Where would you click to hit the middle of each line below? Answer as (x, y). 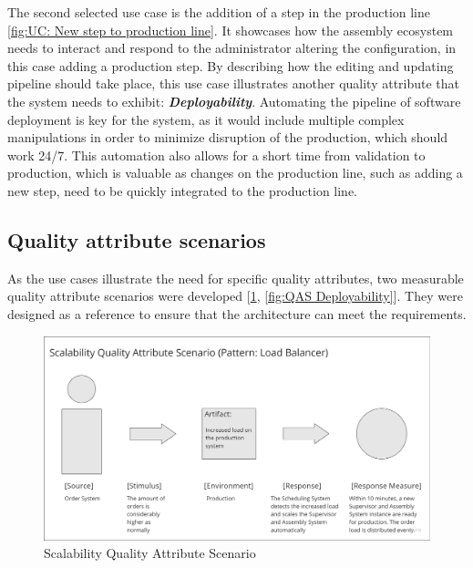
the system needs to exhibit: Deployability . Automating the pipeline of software (234, 101)
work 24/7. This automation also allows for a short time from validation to (216, 155)
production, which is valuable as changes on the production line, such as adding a (235, 173)
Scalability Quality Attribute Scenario (150, 553)
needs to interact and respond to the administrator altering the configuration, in (232, 48)
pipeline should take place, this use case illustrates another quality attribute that (234, 83)
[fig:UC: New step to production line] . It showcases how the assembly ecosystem (231, 30)
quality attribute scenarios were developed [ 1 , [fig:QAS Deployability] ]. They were (235, 296)
